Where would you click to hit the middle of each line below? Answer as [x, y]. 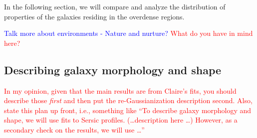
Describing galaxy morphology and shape [113, 69]
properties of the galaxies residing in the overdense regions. [94, 16]
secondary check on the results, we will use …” [74, 129]
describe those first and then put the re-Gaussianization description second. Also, [128, 100]
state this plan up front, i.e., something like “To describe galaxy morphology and [128, 110]
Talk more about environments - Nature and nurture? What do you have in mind [128, 33]
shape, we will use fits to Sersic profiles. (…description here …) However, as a [121, 120]
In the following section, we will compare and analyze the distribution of [115, 6]
